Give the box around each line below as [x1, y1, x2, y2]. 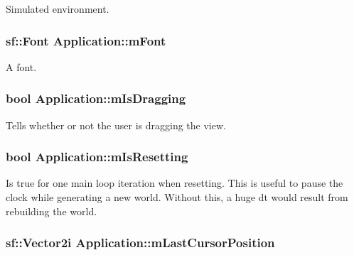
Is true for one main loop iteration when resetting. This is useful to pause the [6, 175, 343, 190]
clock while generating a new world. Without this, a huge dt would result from [6, 190, 348, 205]
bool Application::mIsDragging [6, 89, 186, 107]
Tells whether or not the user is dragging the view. [6, 117, 226, 132]
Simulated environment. [6, 1, 109, 16]
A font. [6, 59, 37, 74]
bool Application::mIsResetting [6, 148, 188, 166]
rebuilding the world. [6, 203, 97, 218]
